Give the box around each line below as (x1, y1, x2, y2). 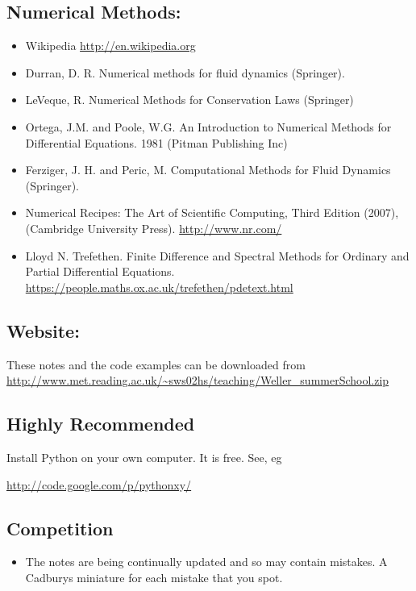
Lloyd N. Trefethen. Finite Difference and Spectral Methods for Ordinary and (25, 247, 410, 264)
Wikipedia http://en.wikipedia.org (25, 37, 196, 54)
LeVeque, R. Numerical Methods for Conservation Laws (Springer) (25, 91, 354, 108)
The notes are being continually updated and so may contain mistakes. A (25, 553, 388, 570)
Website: (6, 318, 80, 343)
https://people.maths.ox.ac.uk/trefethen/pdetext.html (25, 278, 293, 295)
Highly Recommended (6, 411, 195, 436)
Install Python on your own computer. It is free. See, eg (6, 448, 282, 465)
